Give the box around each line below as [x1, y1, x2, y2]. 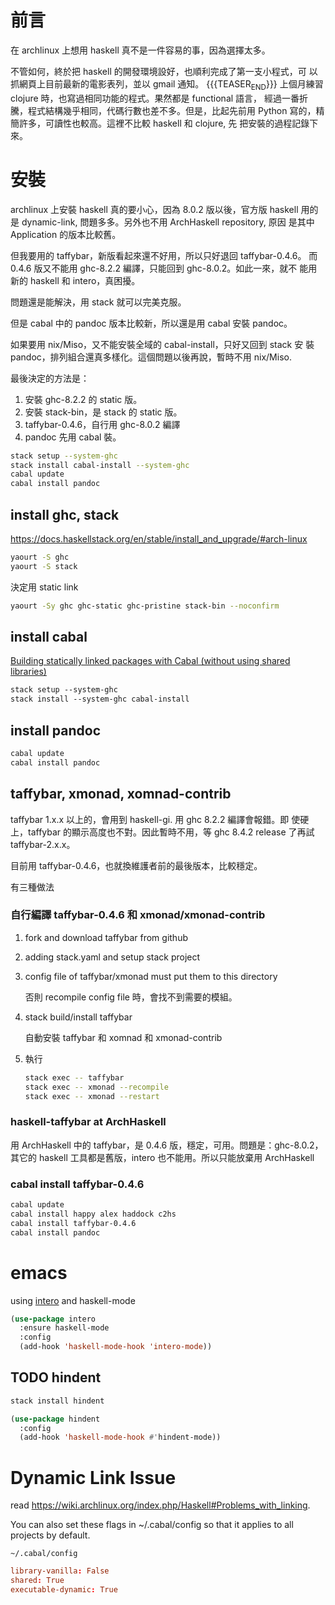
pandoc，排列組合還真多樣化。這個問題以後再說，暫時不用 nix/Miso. [10, 351, 292, 363]
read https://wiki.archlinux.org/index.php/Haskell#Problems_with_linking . [10, 1499, 311, 1511]
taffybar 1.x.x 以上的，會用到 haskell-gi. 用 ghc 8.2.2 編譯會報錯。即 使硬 [10, 813, 310, 825]
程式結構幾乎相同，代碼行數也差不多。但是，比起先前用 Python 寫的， [27, 104, 317, 116]
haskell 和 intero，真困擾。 [29, 274, 141, 286]
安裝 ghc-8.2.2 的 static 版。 [24, 393, 143, 405]
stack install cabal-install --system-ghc [10, 460, 190, 470]
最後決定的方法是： [10, 372, 90, 384]
